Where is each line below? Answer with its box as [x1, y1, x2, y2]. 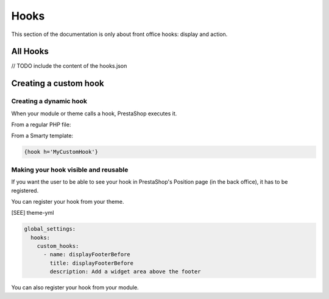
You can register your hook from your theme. [11, 198, 124, 205]
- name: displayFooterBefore [43, 251, 130, 258]
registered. [11, 187, 39, 194]
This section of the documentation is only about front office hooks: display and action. [11, 31, 228, 38]
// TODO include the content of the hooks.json [11, 62, 127, 70]
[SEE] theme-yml [11, 209, 54, 217]
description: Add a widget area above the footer [49, 268, 201, 275]
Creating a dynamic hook [11, 97, 88, 106]
